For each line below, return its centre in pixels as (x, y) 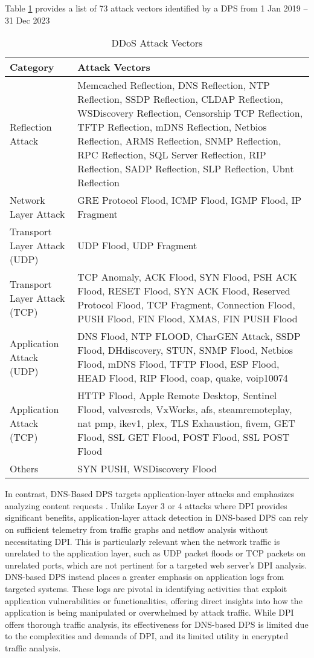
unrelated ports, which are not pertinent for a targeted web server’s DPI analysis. (156, 565)
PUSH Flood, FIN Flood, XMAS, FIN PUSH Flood (187, 319)
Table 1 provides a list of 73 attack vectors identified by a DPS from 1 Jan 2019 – (156, 8)
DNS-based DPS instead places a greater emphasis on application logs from (145, 577)
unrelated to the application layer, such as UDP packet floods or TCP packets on (155, 553)
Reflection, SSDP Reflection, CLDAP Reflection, (180, 99)
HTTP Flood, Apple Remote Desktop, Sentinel (177, 396)
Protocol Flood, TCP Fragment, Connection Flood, (186, 305)
